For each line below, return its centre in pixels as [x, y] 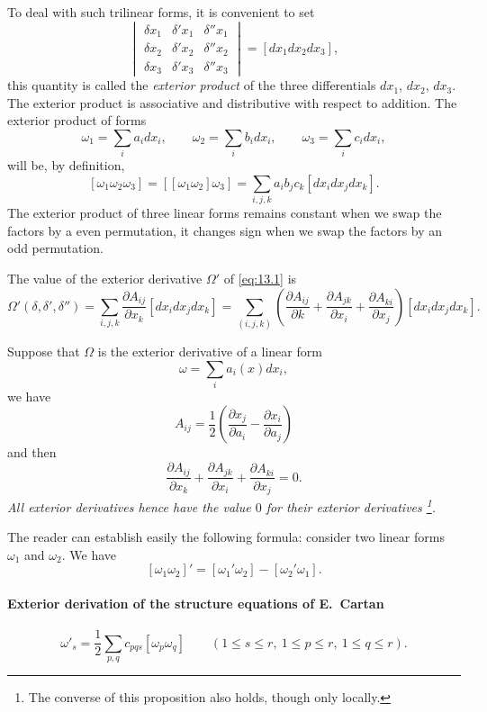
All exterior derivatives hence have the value [129, 506]
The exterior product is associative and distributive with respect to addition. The [232, 102]
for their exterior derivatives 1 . [351, 505]
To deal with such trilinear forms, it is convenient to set [161, 12]
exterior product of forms [77, 120]
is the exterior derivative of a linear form [210, 351]
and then [32, 452]
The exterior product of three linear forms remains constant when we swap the [225, 213]
